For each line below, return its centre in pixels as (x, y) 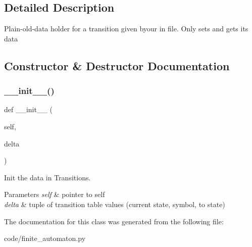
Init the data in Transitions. (47, 177)
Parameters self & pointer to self (55, 194)
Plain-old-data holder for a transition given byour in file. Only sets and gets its (126, 29)
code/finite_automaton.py (45, 238)
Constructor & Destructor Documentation (117, 65)
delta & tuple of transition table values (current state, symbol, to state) (115, 204)
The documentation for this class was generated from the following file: (114, 221)
